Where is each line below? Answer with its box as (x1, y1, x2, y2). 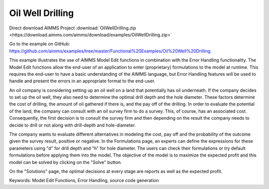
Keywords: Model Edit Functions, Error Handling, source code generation (9, 178, 159, 184)
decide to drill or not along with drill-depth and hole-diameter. (9, 122, 136, 128)
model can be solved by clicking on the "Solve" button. (9, 159, 122, 165)
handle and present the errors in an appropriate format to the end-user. (9, 78, 155, 84)
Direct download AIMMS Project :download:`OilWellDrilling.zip (9, 25, 136, 31)
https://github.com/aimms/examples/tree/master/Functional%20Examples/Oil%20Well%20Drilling (9, 48, 211, 54)
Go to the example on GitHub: (9, 41, 70, 47)
